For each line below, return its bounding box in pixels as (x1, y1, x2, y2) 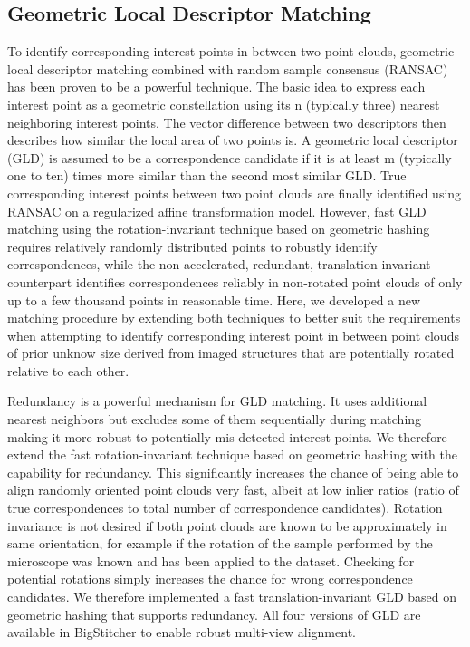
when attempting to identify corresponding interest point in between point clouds (7, 325, 459, 344)
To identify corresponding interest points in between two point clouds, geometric (7, 42, 455, 61)
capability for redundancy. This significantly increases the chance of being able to (7, 462, 459, 481)
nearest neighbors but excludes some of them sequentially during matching (7, 410, 422, 429)
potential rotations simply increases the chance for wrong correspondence (7, 569, 413, 588)
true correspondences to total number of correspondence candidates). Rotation (7, 498, 443, 517)
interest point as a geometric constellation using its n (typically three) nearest (7, 94, 440, 113)
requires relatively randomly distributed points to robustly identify (7, 237, 378, 256)
